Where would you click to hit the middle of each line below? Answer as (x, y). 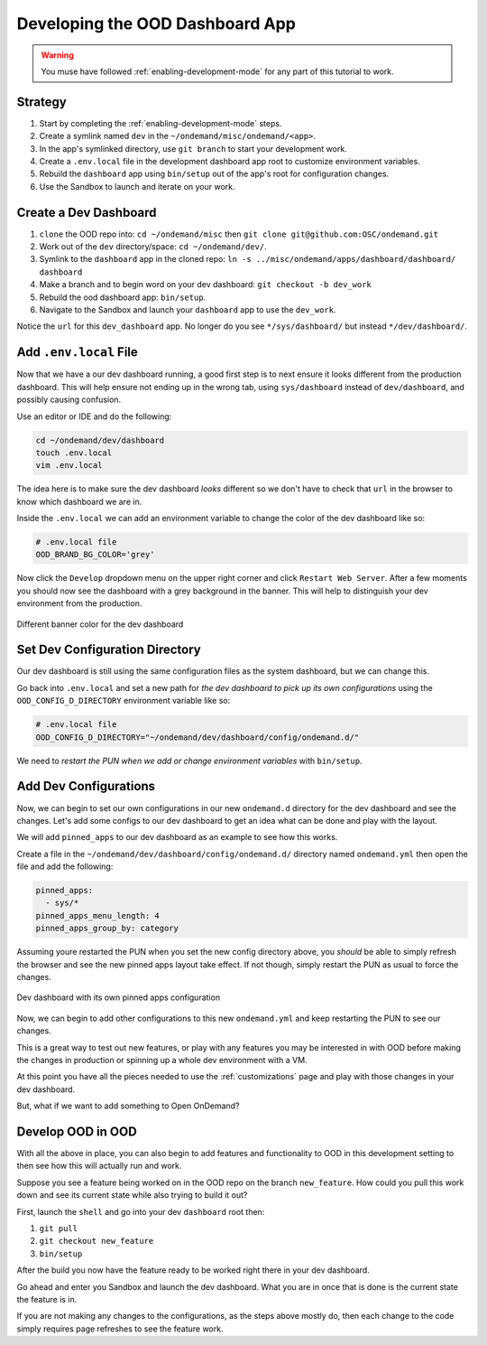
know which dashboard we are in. (79, 501)
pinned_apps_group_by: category (107, 929)
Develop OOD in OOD (77, 1131)
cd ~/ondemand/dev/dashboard (100, 440)
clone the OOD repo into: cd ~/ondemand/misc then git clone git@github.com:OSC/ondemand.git (239, 234)
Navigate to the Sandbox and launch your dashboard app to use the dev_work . (188, 310)
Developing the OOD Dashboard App (156, 23)
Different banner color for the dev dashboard (100, 624)
